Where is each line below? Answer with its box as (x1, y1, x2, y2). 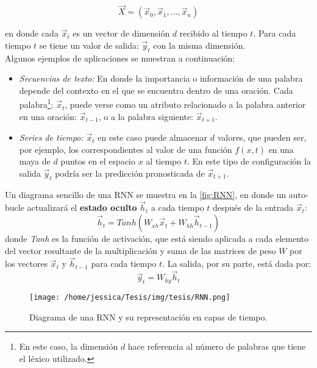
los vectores (5, 257, 48, 270)
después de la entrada (213, 201, 294, 214)
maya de (19, 155, 51, 168)
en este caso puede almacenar (98, 131, 208, 144)
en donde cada (5, 27, 59, 40)
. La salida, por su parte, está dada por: (162, 257, 312, 270)
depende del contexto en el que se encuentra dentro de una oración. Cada (19, 83, 293, 96)
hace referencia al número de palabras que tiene (127, 340, 306, 353)
